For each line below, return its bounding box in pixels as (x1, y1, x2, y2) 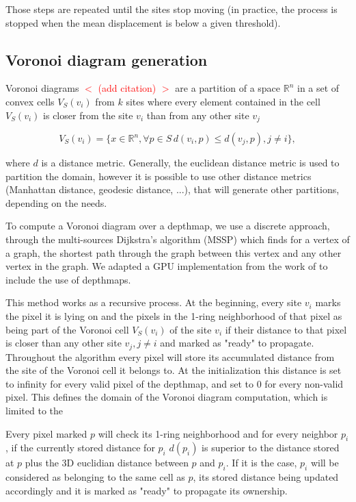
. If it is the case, (225, 455, 297, 470)
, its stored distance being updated (193, 470, 339, 484)
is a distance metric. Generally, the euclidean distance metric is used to (41, 155, 340, 170)
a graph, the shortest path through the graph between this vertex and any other (5, 245, 342, 260)
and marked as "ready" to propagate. (160, 336, 314, 350)
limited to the (5, 403, 63, 417)
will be (310, 455, 339, 470)
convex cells (5, 94, 55, 108)
